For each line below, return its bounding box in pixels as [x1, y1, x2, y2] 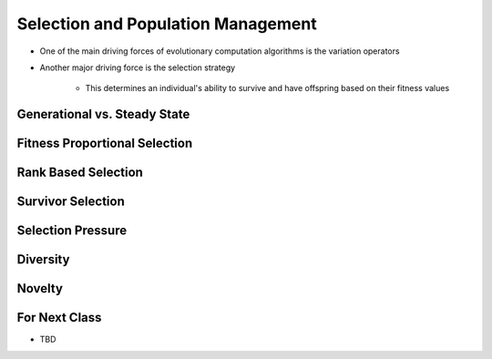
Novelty [16, 281, 64, 296]
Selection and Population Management [16, 14, 318, 34]
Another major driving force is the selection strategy [39, 62, 236, 73]
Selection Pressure [16, 223, 128, 239]
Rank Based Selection [16, 165, 143, 180]
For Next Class [16, 310, 102, 325]
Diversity [16, 251, 70, 268]
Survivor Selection [16, 194, 125, 210]
